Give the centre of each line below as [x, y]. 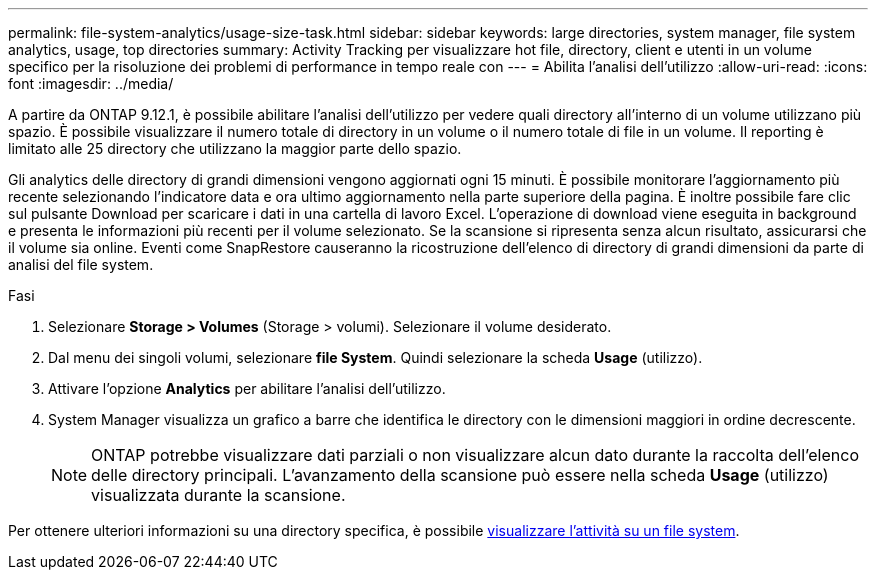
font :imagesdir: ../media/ [91, 83]
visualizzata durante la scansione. [218, 495]
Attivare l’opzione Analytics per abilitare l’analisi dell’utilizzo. [247, 388]
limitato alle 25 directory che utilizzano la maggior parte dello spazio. [235, 148]
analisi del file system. [81, 264]
